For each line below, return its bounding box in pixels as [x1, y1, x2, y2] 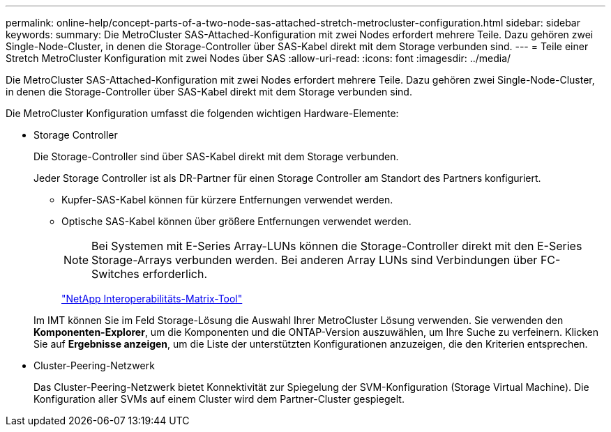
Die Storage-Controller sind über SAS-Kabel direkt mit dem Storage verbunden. [33, 151, 399, 162]
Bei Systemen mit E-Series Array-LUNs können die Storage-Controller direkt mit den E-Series [91, 239, 582, 253]
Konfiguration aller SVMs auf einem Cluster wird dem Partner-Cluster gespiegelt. [33, 393, 405, 405]
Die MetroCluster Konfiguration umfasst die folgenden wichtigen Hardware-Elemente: [6, 107, 399, 119]
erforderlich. [142, 267, 208, 281]
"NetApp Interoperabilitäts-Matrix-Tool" [61, 293, 243, 304]
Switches [91, 267, 139, 281]
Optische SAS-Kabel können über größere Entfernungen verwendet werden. [61, 215, 412, 227]
